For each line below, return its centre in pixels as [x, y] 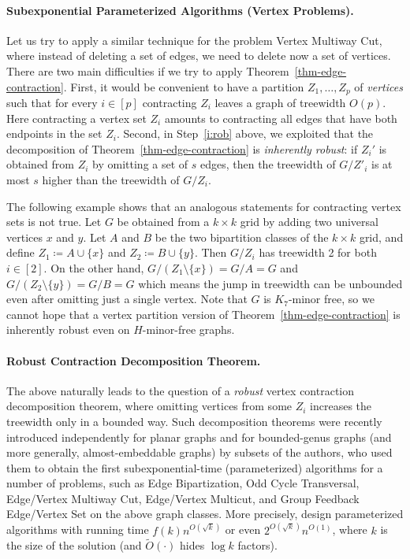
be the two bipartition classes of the [242, 237]
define [20, 252]
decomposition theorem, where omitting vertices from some [149, 406]
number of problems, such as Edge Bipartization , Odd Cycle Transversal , [183, 483]
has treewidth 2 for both [318, 252]
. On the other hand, [94, 267]
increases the [341, 406]
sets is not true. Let [54, 222]
